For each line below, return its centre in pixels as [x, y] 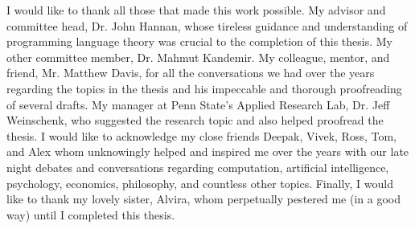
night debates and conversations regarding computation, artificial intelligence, [198, 167]
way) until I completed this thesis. [91, 214]
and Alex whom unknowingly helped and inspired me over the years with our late [208, 151]
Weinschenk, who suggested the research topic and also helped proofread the [195, 120]
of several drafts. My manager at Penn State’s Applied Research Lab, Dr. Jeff [198, 104]
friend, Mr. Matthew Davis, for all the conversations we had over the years [191, 73]
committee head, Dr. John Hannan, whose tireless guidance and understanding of [207, 25]
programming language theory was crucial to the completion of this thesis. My [199, 41]
